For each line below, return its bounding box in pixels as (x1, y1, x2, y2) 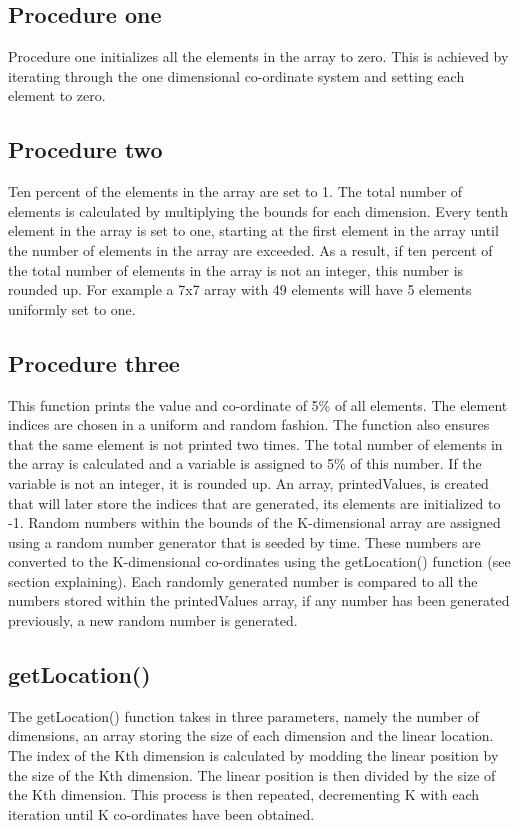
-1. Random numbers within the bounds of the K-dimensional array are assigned (8, 512, 501, 533)
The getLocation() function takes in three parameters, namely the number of (8, 705, 479, 726)
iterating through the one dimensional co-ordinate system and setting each (8, 65, 465, 86)
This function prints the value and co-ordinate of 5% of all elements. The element (8, 394, 508, 415)
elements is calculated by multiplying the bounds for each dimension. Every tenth (8, 200, 508, 221)
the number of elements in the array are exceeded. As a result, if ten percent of (8, 239, 493, 260)
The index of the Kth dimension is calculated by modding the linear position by (8, 745, 499, 766)
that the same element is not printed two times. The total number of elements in (8, 433, 503, 454)
